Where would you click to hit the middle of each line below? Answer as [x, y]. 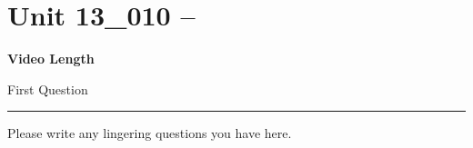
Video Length [51, 59]
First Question [48, 89]
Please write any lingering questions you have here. [150, 133]
